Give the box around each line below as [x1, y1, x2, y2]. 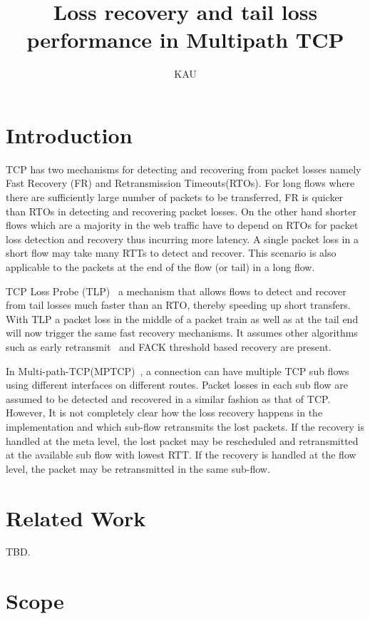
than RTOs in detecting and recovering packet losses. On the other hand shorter [6, 203, 356, 218]
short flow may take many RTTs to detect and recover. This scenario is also [6, 245, 336, 260]
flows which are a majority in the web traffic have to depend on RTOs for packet [6, 218, 359, 232]
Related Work [6, 503, 146, 532]
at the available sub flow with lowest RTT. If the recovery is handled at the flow [6, 447, 356, 462]
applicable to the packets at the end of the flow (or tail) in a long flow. [6, 260, 315, 274]
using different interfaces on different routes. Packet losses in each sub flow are [6, 377, 348, 392]
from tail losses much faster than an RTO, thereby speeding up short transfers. [6, 297, 351, 312]
